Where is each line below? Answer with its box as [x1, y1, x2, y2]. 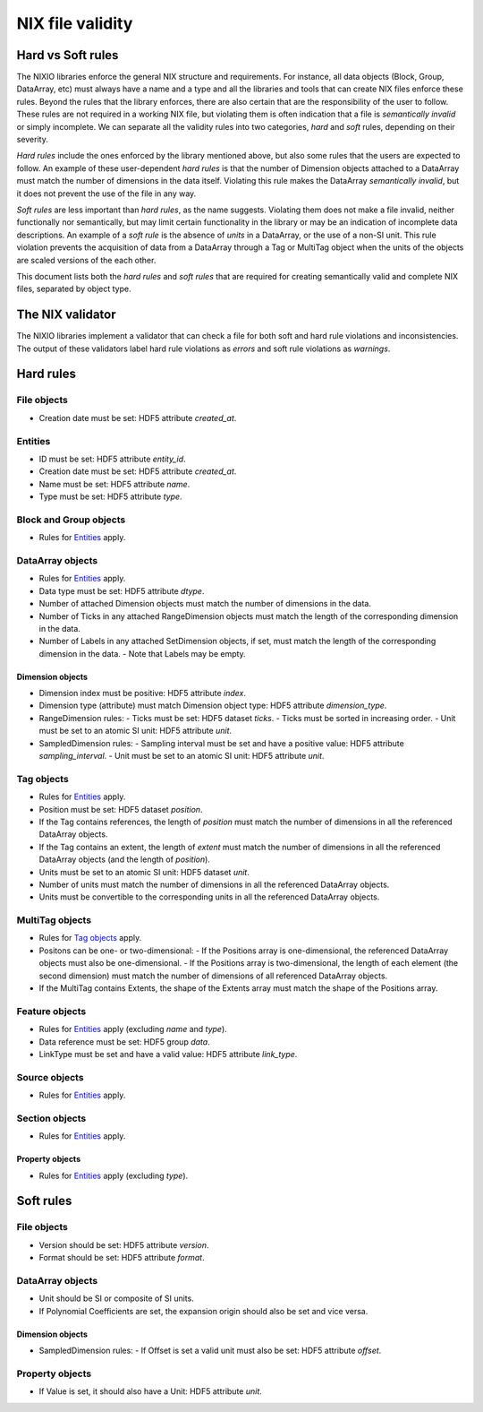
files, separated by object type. [16, 283, 131, 295]
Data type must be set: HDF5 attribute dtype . [38, 585, 205, 596]
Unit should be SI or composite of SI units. [38, 1293, 194, 1304]
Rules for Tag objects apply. [38, 933, 142, 943]
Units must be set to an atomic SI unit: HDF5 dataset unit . [38, 866, 250, 877]
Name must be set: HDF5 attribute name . [38, 478, 191, 489]
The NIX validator [16, 307, 116, 323]
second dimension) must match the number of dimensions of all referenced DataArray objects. [38, 970, 388, 981]
